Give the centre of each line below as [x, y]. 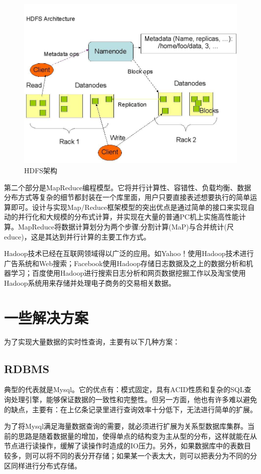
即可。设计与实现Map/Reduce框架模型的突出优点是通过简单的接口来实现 [129, 207]
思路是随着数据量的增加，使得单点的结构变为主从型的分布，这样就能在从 [137, 436]
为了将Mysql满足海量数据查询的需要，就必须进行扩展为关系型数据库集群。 [126, 426]
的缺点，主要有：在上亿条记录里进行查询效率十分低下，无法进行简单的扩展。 [130, 409]
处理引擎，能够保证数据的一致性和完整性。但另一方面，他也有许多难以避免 [134, 399]
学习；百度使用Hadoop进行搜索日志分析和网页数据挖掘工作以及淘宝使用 [128, 273]
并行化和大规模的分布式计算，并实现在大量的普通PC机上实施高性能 [128, 217]
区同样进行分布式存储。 [43, 465]
